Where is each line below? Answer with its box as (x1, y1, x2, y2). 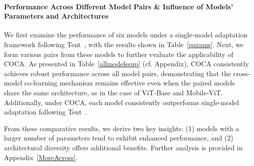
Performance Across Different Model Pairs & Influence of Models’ (4, 1, 233, 11)
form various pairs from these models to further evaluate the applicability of (4, 49, 234, 59)
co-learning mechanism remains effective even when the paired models (24, 78, 235, 88)
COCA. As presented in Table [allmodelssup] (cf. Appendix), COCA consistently (4, 58, 249, 69)
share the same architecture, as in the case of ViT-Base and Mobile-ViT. (4, 87, 223, 97)
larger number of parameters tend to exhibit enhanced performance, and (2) (4, 133, 233, 143)
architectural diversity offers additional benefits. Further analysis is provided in (4, 142, 243, 152)
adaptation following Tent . (4, 107, 87, 117)
